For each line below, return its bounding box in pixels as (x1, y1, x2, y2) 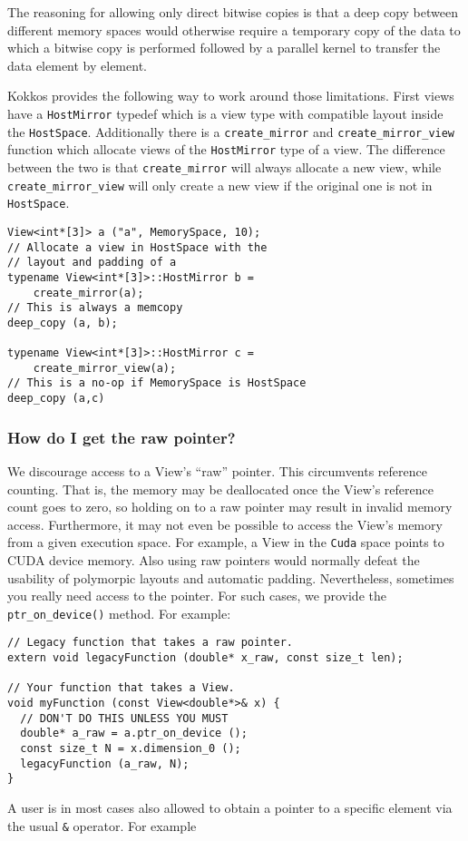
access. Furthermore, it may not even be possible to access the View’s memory (7, 514, 443, 533)
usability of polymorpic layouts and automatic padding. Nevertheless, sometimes (7, 568, 454, 587)
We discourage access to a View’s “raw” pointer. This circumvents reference (7, 462, 427, 480)
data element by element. (7, 55, 147, 74)
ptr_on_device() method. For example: (7, 603, 231, 622)
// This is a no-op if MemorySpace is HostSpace (7, 376, 307, 390)
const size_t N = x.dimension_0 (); (20, 742, 241, 756)
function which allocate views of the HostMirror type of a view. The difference (7, 140, 445, 159)
